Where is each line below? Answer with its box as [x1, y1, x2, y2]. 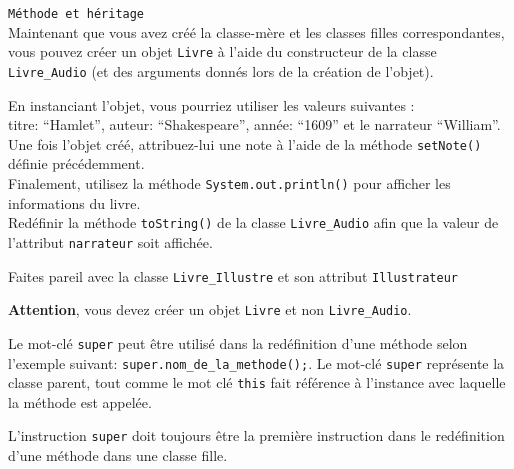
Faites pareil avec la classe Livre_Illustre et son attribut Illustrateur [8, 265, 458, 286]
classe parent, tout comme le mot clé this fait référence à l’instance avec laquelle [8, 372, 506, 393]
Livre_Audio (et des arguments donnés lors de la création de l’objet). [8, 60, 434, 81]
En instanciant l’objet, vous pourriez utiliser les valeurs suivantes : [8, 94, 415, 115]
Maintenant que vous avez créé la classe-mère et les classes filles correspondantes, [8, 21, 505, 42]
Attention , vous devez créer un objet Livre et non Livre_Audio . [8, 299, 412, 320]
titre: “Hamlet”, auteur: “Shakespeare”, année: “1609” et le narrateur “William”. [8, 114, 501, 135]
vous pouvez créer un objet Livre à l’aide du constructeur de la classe [8, 41, 437, 62]
